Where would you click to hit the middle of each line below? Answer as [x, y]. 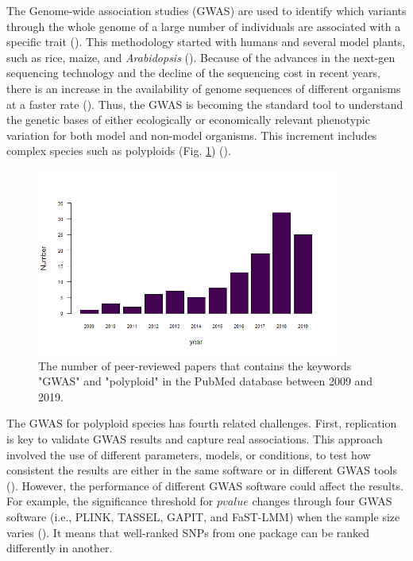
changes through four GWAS [322, 501]
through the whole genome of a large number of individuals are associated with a [204, 26]
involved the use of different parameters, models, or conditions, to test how [189, 454]
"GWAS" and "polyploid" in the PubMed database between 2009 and [206, 381]
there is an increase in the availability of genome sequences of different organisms [204, 88]
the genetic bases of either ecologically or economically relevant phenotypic [188, 120]
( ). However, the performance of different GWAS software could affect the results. [205, 485]
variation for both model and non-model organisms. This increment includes [192, 135]
